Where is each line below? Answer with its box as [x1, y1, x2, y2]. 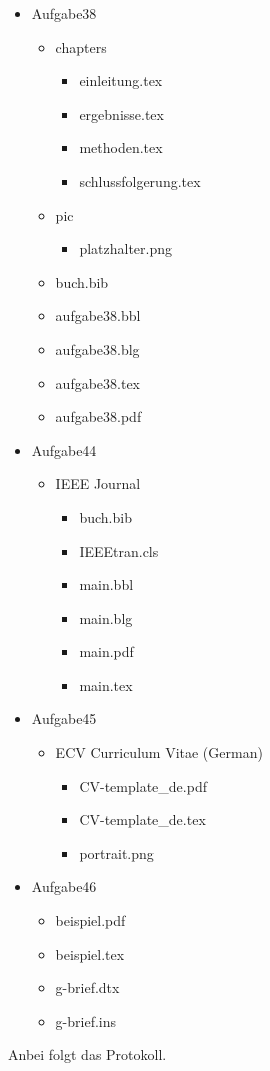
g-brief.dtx [55, 977, 120, 998]
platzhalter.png [79, 238, 173, 259]
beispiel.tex [55, 943, 125, 964]
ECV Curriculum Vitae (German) [55, 742, 263, 763]
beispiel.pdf [55, 910, 126, 931]
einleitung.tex [79, 70, 163, 91]
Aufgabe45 [31, 708, 97, 729]
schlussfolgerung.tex [79, 170, 201, 191]
